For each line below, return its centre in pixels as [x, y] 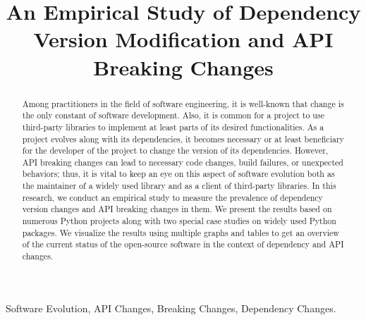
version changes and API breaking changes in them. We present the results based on [177, 209]
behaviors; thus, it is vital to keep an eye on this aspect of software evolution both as [178, 174]
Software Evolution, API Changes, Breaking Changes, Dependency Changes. [171, 308]
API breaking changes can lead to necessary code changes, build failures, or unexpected [183, 162]
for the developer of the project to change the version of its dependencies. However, [175, 150]
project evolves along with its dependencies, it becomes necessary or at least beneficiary [183, 139]
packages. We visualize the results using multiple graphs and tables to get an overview [181, 232]
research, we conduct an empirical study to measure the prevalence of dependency [172, 197]
